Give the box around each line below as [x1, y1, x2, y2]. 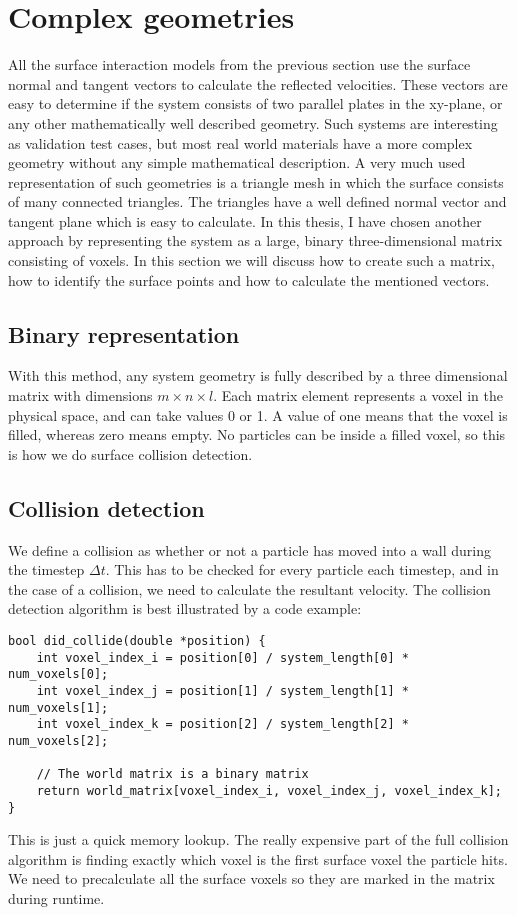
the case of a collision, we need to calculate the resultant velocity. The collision [8, 578, 491, 599]
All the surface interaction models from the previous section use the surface [8, 54, 471, 75]
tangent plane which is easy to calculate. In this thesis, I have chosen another [8, 210, 482, 231]
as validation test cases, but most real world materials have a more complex [8, 132, 473, 153]
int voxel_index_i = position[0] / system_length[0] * [36, 650, 409, 665]
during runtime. [8, 888, 105, 908]
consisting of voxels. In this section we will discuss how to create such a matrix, [8, 250, 495, 271]
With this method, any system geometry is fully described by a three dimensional [8, 365, 508, 386]
